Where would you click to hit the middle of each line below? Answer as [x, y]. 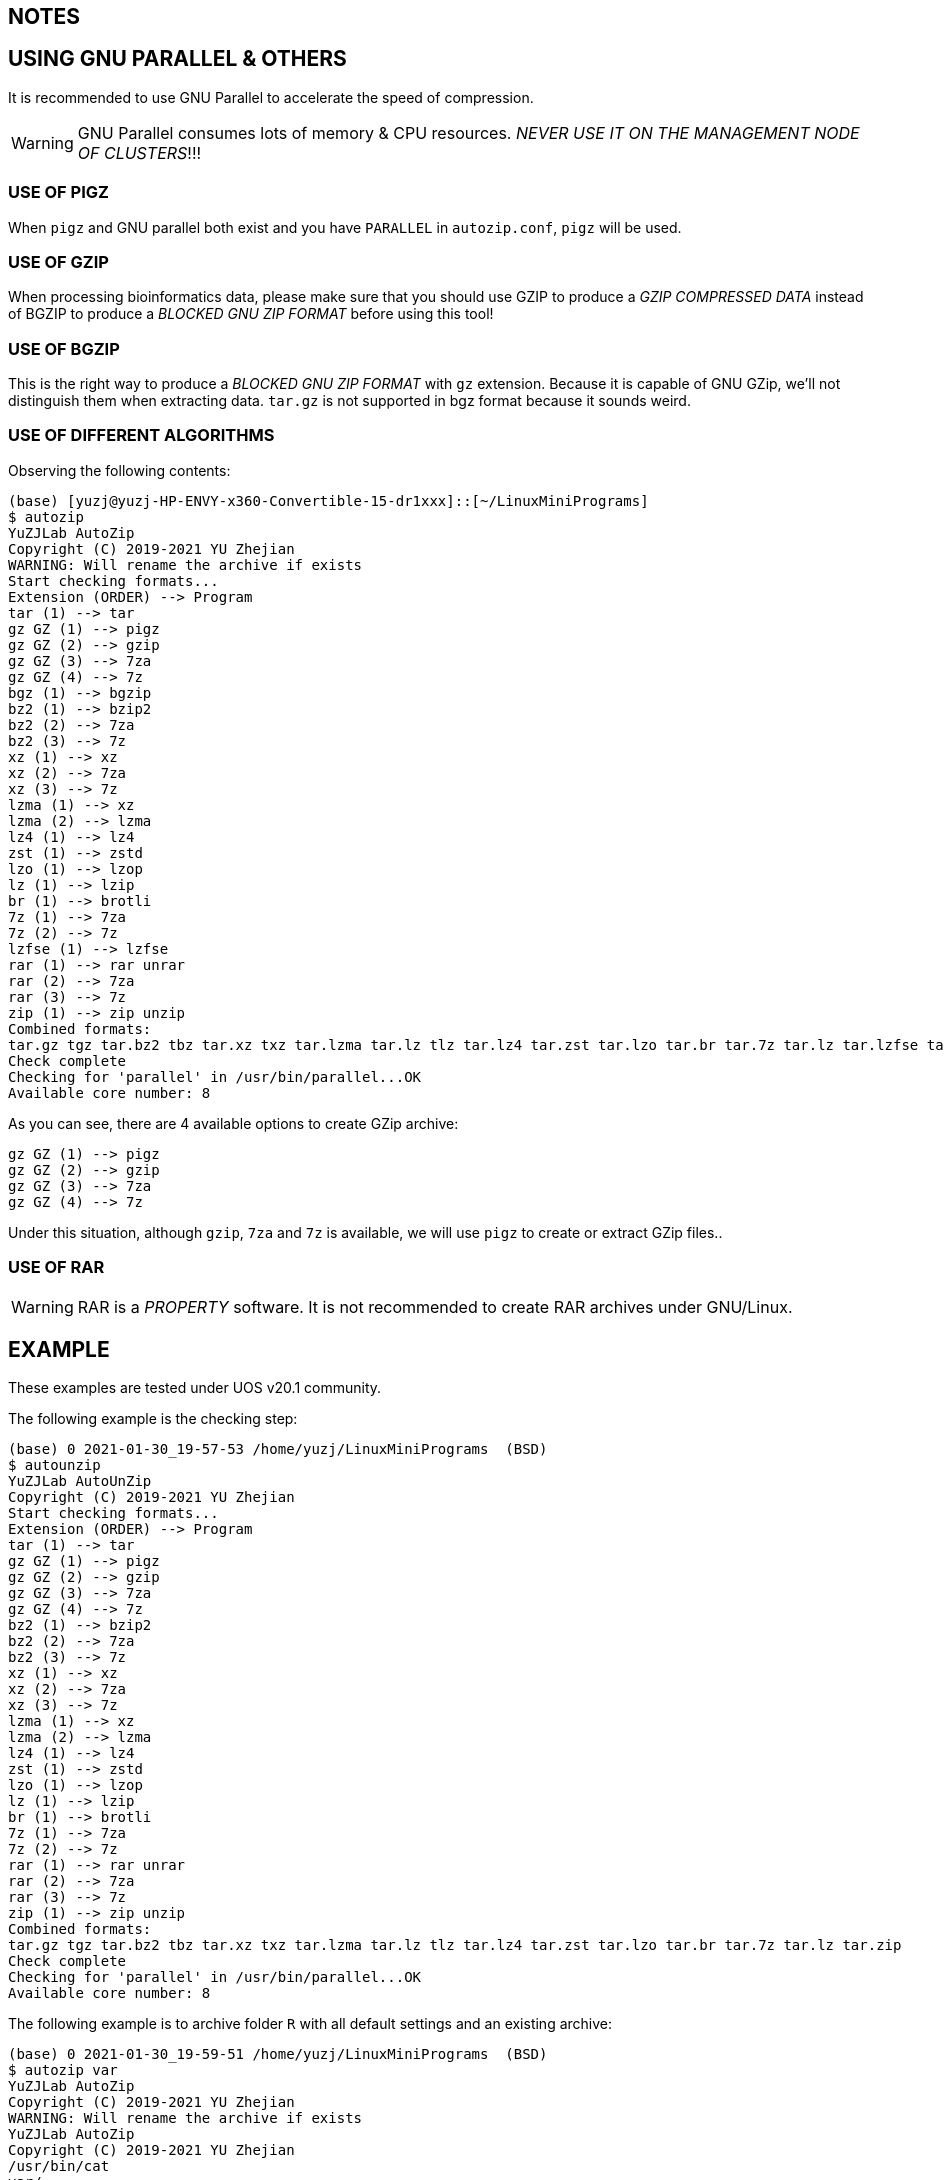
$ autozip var [63, 2070]
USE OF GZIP [58, 261]
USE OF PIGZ [58, 192]
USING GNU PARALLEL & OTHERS [177, 59]
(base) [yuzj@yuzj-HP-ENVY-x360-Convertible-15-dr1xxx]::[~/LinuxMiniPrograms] [328, 500]
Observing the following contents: [119, 470]
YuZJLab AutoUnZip [80, 1481]
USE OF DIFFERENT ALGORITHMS [141, 435]
